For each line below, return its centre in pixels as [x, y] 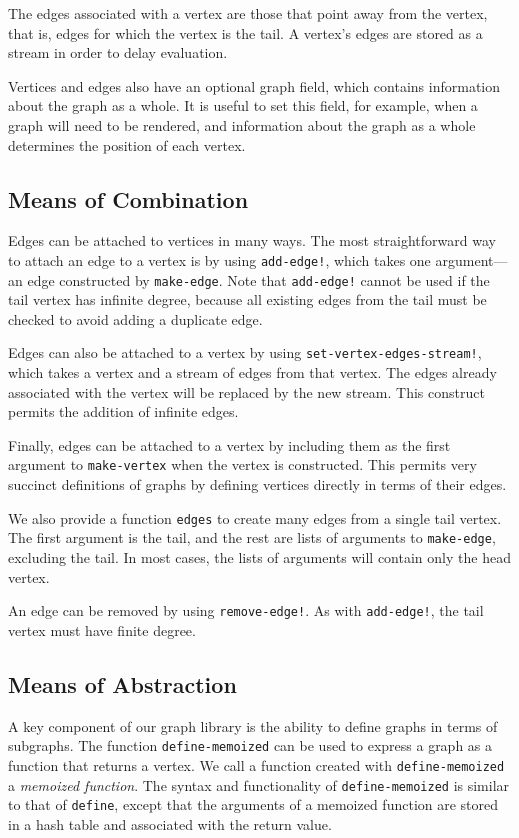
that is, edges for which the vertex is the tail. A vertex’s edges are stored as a [245, 32]
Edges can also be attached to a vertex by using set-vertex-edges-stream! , [245, 352]
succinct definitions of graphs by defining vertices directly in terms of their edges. [257, 484]
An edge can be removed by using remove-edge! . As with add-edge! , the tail [246, 610]
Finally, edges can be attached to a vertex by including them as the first [229, 444]
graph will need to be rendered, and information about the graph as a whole [242, 124]
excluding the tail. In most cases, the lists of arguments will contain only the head [259, 557]
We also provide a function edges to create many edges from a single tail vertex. [255, 517]
